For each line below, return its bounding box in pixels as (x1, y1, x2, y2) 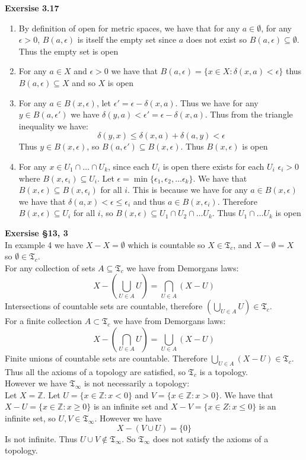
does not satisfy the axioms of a (152, 432, 269, 445)
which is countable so (128, 238, 205, 250)
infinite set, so (5, 412, 56, 424)
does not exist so (186, 33, 247, 46)
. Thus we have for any (175, 96, 259, 109)
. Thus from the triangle (205, 108, 293, 120)
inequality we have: (18, 119, 88, 132)
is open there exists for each (162, 160, 264, 172)
